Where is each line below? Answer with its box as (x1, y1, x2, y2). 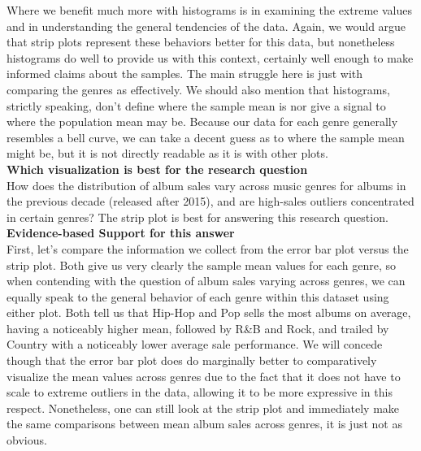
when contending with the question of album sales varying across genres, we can (7, 272, 406, 289)
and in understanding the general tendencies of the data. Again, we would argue (7, 17, 406, 34)
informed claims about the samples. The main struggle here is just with (7, 65, 363, 82)
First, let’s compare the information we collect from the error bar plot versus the (7, 240, 409, 257)
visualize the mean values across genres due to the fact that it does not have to (7, 367, 401, 384)
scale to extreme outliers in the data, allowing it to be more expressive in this (7, 384, 393, 401)
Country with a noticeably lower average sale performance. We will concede (7, 336, 383, 353)
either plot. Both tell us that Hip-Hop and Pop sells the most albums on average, (7, 304, 411, 321)
